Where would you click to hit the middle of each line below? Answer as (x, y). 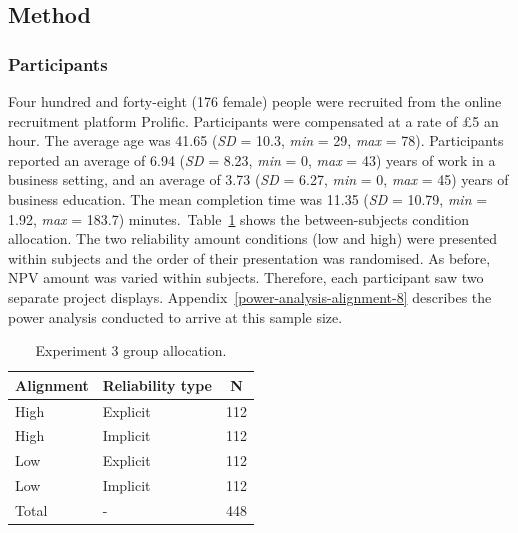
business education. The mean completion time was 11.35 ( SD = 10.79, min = (248, 198)
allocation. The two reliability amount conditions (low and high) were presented (253, 238)
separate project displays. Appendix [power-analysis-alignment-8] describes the (250, 296)
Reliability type (157, 384)
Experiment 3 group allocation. (131, 350)
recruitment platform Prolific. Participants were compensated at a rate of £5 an (253, 120)
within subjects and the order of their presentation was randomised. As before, (249, 257)
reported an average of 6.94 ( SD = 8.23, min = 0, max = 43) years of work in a (252, 159)
